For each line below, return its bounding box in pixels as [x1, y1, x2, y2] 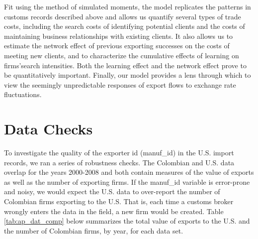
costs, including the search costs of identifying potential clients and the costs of [4, 21, 245, 31]
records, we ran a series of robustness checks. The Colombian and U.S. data [4, 157, 235, 167]
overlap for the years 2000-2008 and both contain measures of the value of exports [4, 167, 254, 177]
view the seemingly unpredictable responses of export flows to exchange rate [4, 79, 236, 90]
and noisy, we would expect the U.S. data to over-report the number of [4, 186, 220, 197]
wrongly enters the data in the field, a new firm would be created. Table [4, 206, 224, 216]
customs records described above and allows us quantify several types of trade [4, 11, 241, 21]
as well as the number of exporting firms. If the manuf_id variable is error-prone [4, 176, 250, 187]
